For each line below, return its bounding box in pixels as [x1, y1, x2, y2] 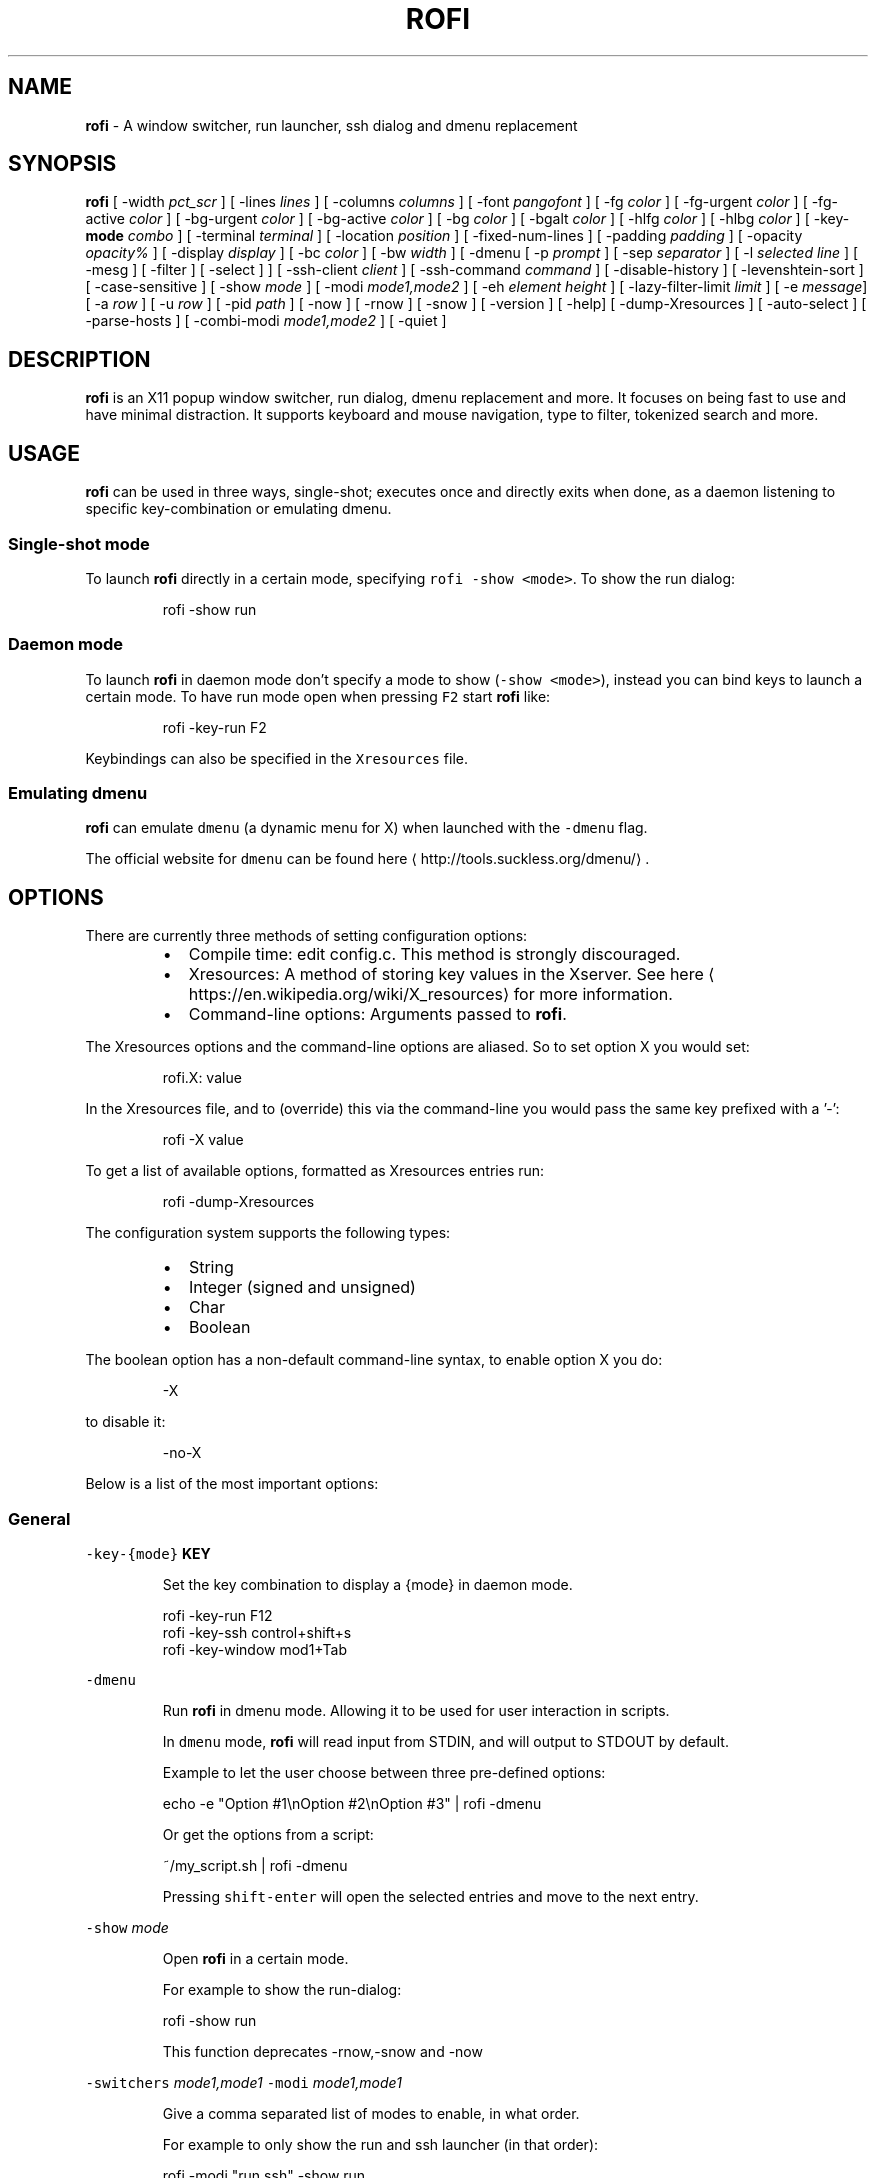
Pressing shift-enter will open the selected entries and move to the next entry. [162, 1887, 699, 1905]
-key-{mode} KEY [85, 1544, 211, 1562]
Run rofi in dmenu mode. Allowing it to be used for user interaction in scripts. [162, 1701, 670, 1719]
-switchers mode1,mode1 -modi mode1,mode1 [85, 2073, 402, 2091]
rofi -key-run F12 [162, 1606, 273, 1624]
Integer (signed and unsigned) [188, 1277, 416, 1298]
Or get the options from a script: [162, 1825, 374, 1843]
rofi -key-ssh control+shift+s [162, 1623, 352, 1641]
